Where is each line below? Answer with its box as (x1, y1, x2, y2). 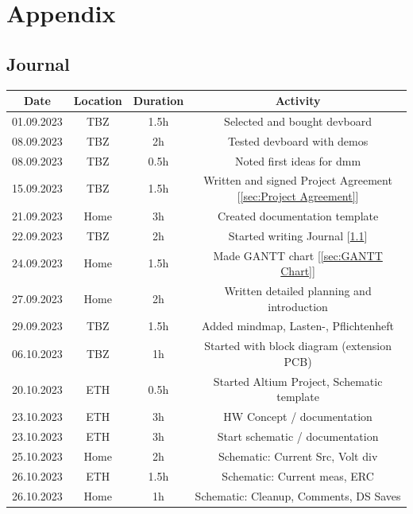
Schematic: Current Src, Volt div (218, 447, 378, 464)
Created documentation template (217, 207, 379, 224)
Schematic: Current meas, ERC (222, 467, 374, 484)
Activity (275, 92, 321, 109)
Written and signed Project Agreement (203, 172, 392, 189)
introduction (268, 298, 328, 314)
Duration (133, 92, 184, 109)
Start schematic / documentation (217, 428, 379, 445)
